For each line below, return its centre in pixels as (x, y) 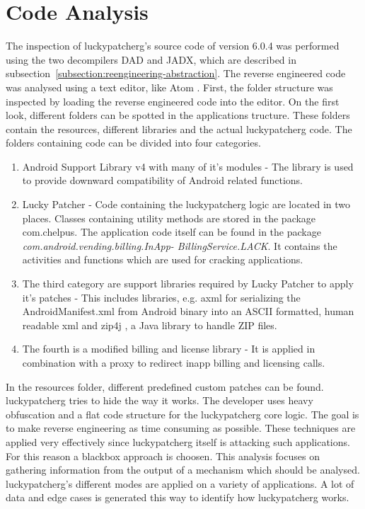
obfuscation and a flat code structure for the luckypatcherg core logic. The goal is (182, 414)
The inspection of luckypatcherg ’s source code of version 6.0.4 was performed (173, 46)
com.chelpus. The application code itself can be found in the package (172, 232)
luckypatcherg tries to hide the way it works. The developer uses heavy (160, 400)
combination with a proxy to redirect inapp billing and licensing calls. (174, 362)
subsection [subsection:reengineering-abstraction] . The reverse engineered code (176, 73)
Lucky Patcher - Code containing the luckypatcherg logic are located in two (186, 204)
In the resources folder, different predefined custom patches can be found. (165, 386)
